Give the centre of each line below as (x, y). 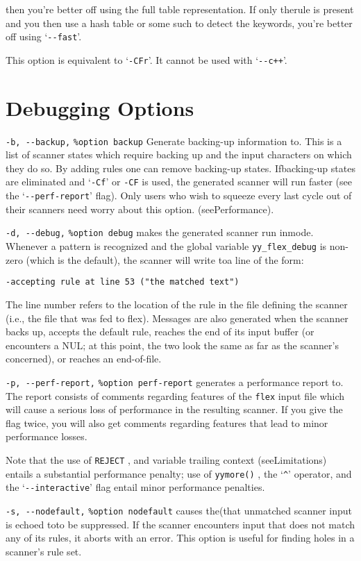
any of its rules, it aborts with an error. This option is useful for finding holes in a (180, 538)
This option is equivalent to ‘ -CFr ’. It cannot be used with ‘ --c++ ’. (146, 59)
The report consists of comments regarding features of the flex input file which (175, 395)
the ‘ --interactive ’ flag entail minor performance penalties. (135, 487)
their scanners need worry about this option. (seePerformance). (140, 209)
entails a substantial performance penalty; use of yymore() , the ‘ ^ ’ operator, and (179, 473)
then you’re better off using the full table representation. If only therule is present (180, 9)
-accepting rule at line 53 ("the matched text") (123, 282)
